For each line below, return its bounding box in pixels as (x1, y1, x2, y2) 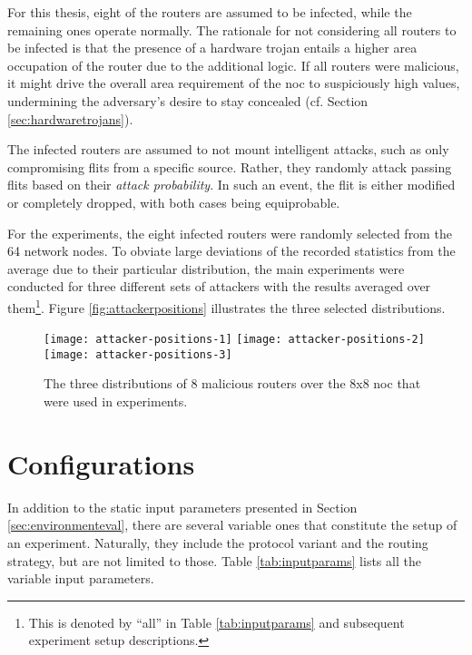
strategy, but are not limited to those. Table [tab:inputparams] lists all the (7, 551, 421, 570)
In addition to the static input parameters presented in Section (7, 497, 358, 516)
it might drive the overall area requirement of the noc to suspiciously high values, (7, 73, 460, 93)
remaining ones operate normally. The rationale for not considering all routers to (7, 20, 457, 39)
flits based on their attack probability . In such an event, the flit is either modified (7, 175, 456, 194)
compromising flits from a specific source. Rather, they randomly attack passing (7, 157, 452, 176)
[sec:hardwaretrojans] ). (7, 109, 133, 128)
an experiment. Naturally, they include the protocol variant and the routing (7, 533, 428, 552)
